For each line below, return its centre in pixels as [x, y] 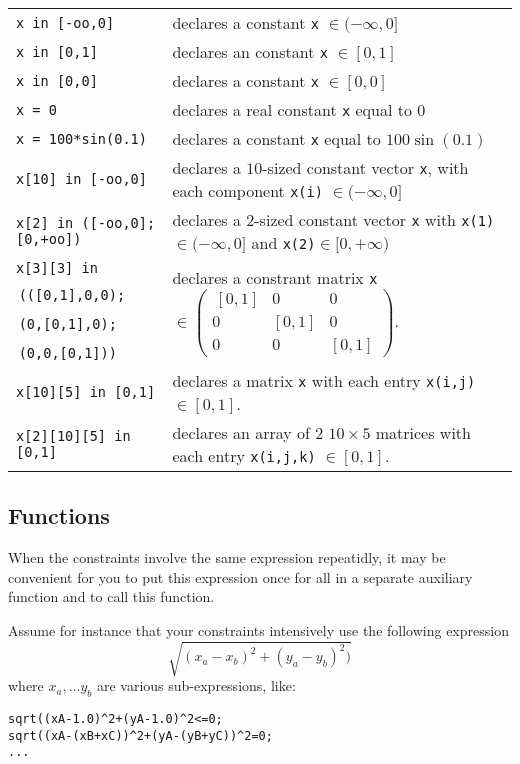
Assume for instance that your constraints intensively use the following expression [258, 629]
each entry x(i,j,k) [244, 455]
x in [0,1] [57, 51]
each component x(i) [247, 190]
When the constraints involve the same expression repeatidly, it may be [227, 557]
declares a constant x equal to [276, 138]
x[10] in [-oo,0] [81, 179]
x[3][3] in [57, 268]
